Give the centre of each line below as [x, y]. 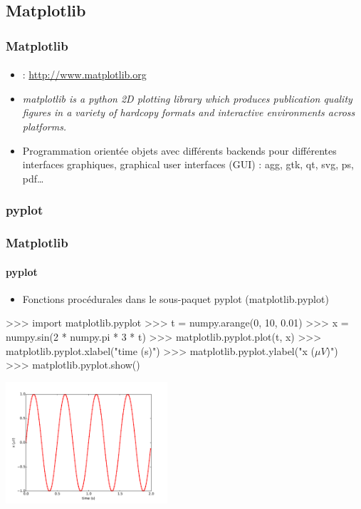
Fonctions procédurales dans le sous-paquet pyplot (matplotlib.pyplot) [176, 298]
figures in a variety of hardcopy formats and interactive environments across [189, 112]
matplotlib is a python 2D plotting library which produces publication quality [187, 98]
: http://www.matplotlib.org [84, 74]
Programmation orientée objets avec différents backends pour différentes [179, 150]
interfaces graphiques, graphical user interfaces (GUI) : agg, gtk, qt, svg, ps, [188, 164]
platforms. [45, 126]
